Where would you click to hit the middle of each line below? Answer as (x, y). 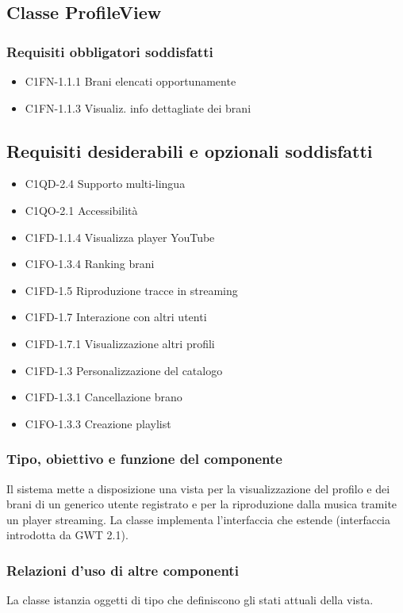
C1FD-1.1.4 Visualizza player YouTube (120, 237)
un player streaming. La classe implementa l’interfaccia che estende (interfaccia (198, 519)
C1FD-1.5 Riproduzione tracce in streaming (131, 290)
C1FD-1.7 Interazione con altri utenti (116, 317)
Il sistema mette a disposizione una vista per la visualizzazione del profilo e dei (198, 488)
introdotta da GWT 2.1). (67, 535)
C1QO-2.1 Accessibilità (81, 210)
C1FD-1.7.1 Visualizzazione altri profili (120, 343)
